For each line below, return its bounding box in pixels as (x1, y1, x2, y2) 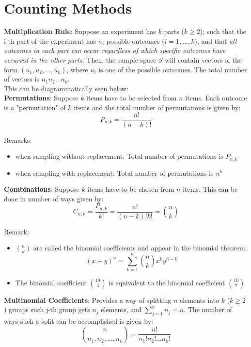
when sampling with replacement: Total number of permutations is (15, 167, 214, 178)
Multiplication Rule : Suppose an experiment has (4, 26, 156, 36)
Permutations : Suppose (4, 93, 78, 103)
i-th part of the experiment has (4, 35, 96, 46)
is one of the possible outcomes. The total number (98, 64, 247, 74)
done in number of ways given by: (4, 193, 104, 203)
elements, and (101, 304, 141, 314)
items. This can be (183, 184, 238, 194)
